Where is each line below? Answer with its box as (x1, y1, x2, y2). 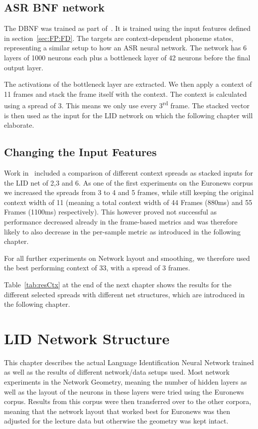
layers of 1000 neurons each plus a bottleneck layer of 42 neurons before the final (4, 52, 251, 62)
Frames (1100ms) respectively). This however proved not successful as (4, 207, 217, 217)
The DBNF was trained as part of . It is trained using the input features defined (4, 23, 251, 33)
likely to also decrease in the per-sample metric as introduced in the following (4, 226, 241, 236)
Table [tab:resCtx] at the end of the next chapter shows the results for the (4, 279, 232, 289)
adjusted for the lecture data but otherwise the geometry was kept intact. (4, 416, 229, 426)
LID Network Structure (4, 328, 170, 348)
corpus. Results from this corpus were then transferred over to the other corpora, (4, 396, 252, 407)
